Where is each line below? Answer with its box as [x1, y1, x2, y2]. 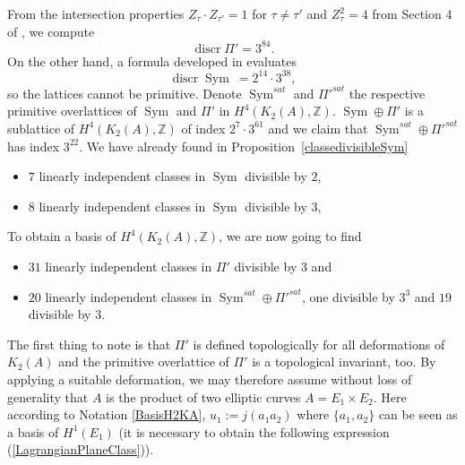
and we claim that [268, 118, 368, 137]
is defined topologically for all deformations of [193, 334, 445, 353]
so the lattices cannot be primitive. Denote [7, 83, 242, 102]
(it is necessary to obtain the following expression [118, 422, 390, 441]
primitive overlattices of [7, 101, 137, 120]
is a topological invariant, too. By [252, 352, 436, 371]
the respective [349, 83, 426, 102]
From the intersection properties [7, 4, 185, 22]
